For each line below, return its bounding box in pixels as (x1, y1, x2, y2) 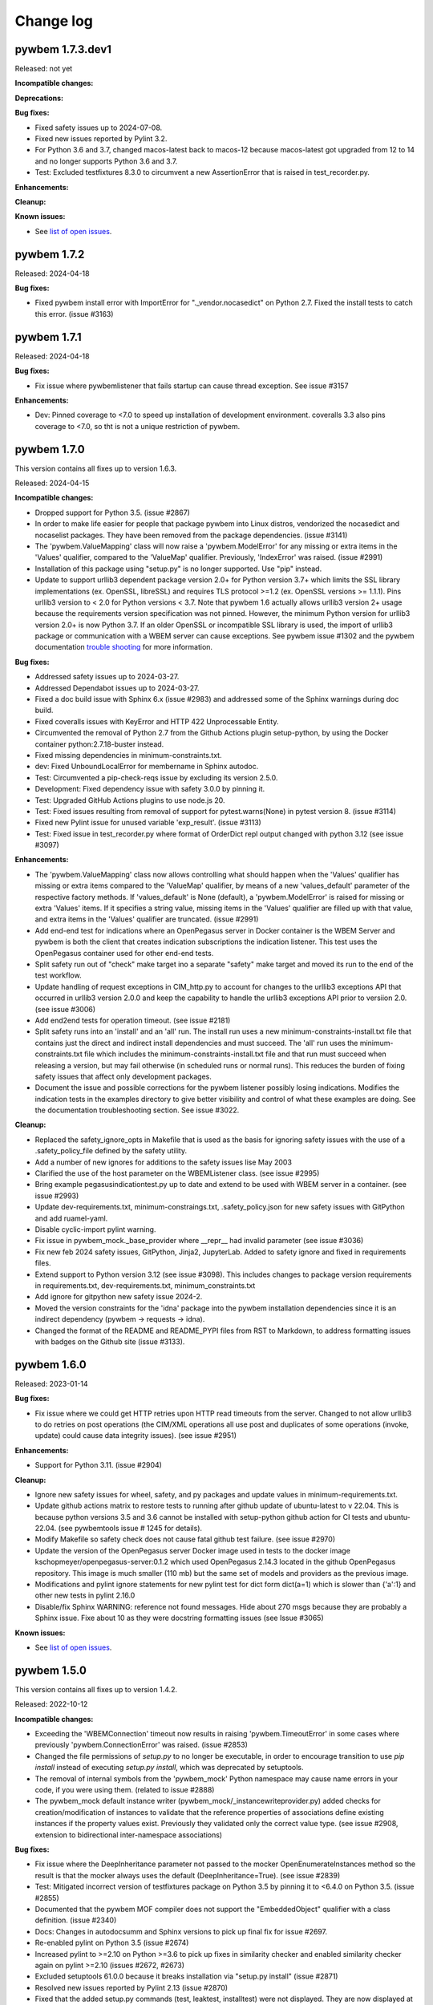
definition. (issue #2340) (34, 1915, 117, 1925)
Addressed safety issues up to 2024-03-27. (34, 672, 180, 682)
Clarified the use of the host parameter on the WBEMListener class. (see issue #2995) (34, 1169, 320, 1178)
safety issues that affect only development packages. (34, 1071, 212, 1081)
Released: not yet (14, 64, 73, 74)
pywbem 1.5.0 (14, 1663, 87, 1677)
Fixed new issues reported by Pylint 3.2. (34, 134, 168, 144)
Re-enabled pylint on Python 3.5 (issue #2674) (34, 1938, 189, 1948)
